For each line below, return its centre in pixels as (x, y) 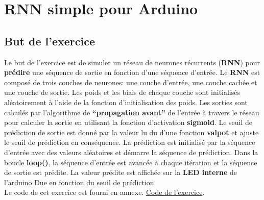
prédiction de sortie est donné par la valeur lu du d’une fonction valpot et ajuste (131, 132)
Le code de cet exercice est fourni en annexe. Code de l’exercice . (104, 192)
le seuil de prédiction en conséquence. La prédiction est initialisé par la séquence (130, 142)
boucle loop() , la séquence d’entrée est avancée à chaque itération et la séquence (131, 162)
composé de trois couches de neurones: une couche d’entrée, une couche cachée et (131, 82)
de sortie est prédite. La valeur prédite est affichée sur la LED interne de (121, 172)
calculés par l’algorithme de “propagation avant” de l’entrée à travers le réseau (132, 112)
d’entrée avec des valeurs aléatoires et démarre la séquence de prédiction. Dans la (131, 152)
